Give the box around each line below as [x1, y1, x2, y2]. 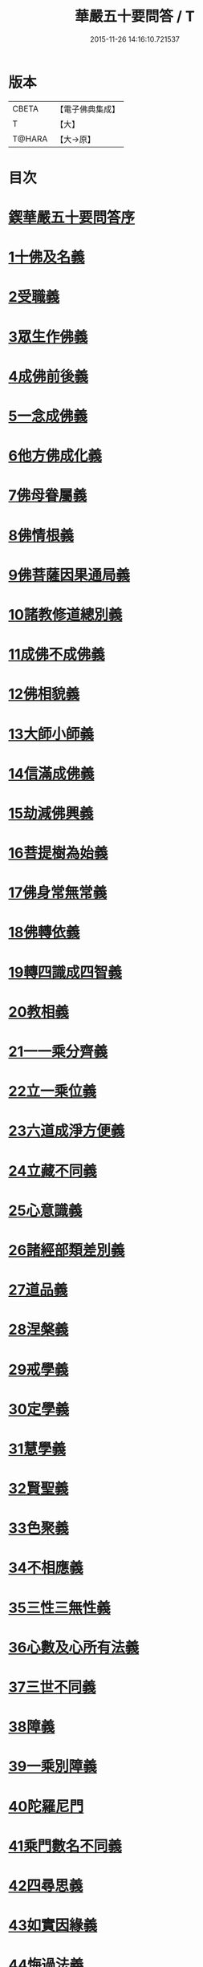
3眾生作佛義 [8, 327, 88, 346]
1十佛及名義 [8, 248, 86, 266]
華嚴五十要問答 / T [75, 7, 195, 26]
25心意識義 [8, 1201, 83, 1220]
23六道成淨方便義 [8, 1122, 125, 1140]
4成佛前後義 [8, 367, 88, 385]
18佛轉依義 [8, 924, 80, 941]
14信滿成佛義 [8, 764, 95, 782]
